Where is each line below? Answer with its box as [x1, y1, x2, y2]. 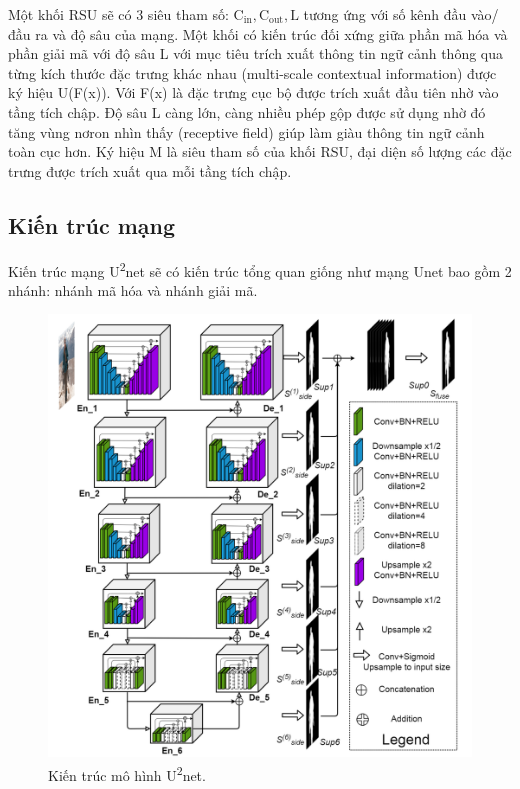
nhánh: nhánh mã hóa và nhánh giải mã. [8, 279, 258, 300]
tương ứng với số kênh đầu [303, 4, 467, 24]
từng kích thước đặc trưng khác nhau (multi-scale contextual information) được [8, 62, 497, 83]
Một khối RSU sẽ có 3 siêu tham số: [8, 4, 229, 24]
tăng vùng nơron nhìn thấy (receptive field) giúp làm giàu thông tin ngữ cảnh [8, 121, 485, 142]
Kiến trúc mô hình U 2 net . [48, 762, 206, 785]
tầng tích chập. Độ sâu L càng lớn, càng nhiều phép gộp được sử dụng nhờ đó [8, 101, 486, 122]
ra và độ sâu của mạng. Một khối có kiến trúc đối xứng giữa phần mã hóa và [35, 23, 508, 44]
